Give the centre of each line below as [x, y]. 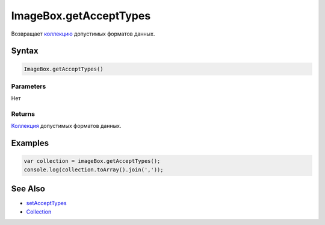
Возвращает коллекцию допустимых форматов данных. [83, 34]
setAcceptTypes [46, 203]
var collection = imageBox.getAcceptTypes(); [92, 161]
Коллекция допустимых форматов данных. [66, 126]
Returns [23, 114]
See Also [28, 189]
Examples [30, 143]
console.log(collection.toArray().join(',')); [94, 170]
